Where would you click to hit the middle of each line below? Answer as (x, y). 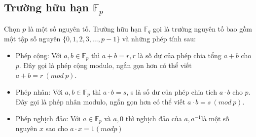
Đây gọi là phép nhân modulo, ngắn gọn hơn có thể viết (100, 102)
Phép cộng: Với (38, 55)
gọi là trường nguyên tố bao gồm (202, 28)
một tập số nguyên (32, 39)
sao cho (57, 128)
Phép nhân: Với (39, 91)
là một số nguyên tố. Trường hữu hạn (85, 28)
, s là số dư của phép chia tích (172, 91)
